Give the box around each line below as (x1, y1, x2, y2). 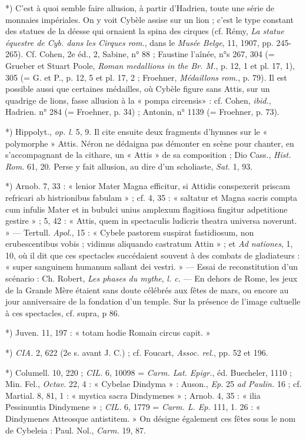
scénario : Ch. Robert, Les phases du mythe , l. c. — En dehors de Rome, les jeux (5, 272, 298, 284)
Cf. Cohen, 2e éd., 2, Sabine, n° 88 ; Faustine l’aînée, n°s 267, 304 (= (25, 48, 275, 60)
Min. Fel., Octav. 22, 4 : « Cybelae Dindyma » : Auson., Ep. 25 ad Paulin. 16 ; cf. (5, 378, 302, 390)
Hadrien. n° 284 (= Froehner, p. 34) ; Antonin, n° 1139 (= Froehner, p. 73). (5, 105, 280, 118)
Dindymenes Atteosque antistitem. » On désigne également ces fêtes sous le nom (5, 412, 296, 424)
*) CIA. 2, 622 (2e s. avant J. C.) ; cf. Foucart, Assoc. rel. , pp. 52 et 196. (5, 346, 268, 359)
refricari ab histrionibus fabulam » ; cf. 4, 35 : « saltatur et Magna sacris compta (5, 191, 298, 203)
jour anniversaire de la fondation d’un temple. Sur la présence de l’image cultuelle (5, 295, 301, 307)
